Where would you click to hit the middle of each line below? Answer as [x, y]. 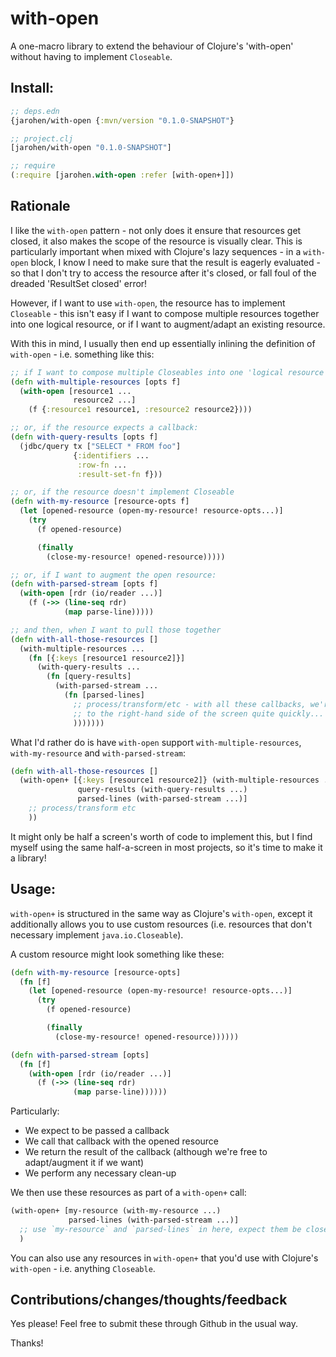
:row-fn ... [102, 465]
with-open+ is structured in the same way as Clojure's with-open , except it [161, 913]
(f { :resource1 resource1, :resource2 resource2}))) [140, 410]
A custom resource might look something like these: [117, 954]
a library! [28, 858]
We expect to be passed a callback [97, 1131]
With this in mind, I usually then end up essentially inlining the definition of [163, 343]
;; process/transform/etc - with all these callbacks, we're [203, 704]
